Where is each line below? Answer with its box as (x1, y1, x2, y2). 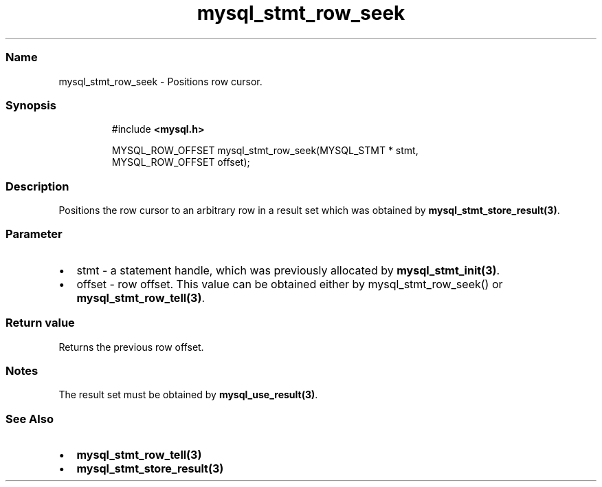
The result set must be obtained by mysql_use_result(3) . (58, 389, 318, 401)
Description (5, 179, 69, 193)
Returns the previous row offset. (58, 340, 204, 353)
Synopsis (5, 98, 56, 112)
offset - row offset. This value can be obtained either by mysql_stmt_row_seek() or (76, 277, 503, 291)
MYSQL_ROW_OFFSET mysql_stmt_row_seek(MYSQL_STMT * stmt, (111, 144, 419, 157)
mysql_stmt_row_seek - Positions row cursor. (58, 75, 263, 87)
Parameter (5, 227, 63, 241)
